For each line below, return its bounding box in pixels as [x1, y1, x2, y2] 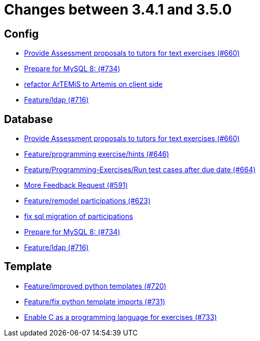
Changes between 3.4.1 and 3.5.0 [4, 1, 232, 18]
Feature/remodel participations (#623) [24, 196, 151, 205]
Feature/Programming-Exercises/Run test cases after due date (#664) [24, 165, 256, 174]
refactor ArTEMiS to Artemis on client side [24, 80, 163, 89]
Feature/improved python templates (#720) [24, 281, 167, 290]
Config [4, 27, 39, 40]
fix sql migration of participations [24, 212, 133, 221]
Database [4, 112, 53, 126]
